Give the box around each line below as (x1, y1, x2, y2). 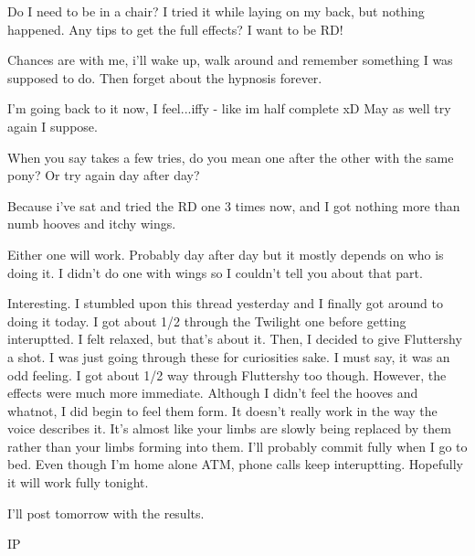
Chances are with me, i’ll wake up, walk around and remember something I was (7, 50, 453, 69)
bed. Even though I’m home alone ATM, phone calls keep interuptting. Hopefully (7, 454, 463, 474)
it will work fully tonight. (7, 473, 149, 492)
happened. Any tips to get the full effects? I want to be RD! (7, 19, 343, 38)
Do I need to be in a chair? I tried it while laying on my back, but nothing (7, 2, 425, 20)
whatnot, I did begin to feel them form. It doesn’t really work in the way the (7, 401, 438, 420)
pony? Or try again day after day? (7, 166, 200, 185)
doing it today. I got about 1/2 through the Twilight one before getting (7, 311, 406, 330)
